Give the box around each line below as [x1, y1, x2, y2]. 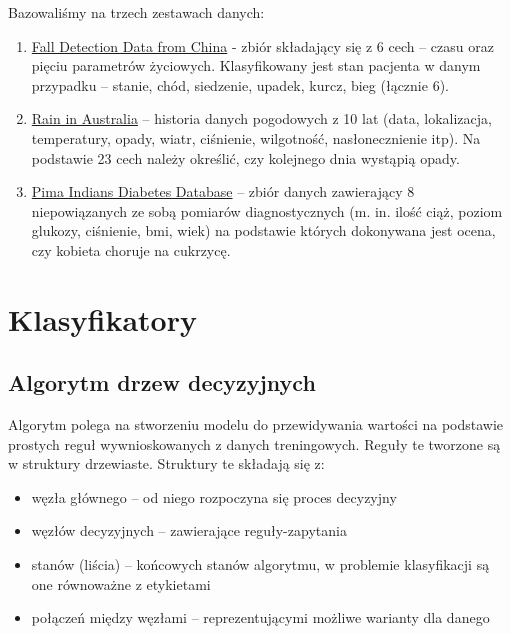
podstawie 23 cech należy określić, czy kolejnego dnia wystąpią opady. [31, 147, 460, 168]
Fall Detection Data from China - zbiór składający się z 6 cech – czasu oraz [31, 35, 494, 56]
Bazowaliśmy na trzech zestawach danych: [8, 2, 265, 22]
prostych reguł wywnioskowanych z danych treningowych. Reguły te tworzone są [8, 433, 501, 454]
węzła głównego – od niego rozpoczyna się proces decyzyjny [31, 486, 397, 507]
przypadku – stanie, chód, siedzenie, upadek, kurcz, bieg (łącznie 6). [31, 74, 449, 95]
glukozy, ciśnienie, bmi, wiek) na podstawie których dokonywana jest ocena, [31, 220, 496, 241]
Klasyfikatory [8, 298, 197, 339]
